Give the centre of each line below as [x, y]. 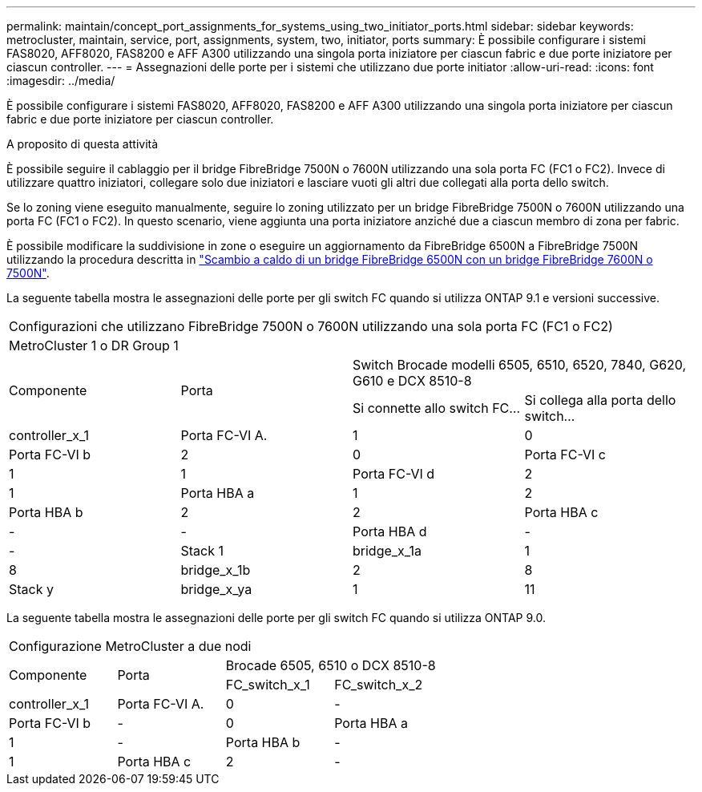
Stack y [31, 589]
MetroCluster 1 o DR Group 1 [94, 345]
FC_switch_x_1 [268, 685]
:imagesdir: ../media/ [61, 81]
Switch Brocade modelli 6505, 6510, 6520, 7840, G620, [520, 365]
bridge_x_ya [216, 589]
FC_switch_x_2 [379, 685]
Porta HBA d [390, 531]
